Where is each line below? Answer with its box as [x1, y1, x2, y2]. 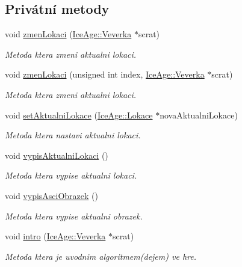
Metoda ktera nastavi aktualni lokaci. [5, 129, 141, 141]
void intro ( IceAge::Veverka [5, 230, 106, 242]
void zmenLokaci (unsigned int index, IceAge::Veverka [5, 68, 205, 81]
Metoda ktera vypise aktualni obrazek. [5, 209, 143, 222]
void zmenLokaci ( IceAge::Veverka [5, 28, 132, 40]
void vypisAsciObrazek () [5, 189, 98, 201]
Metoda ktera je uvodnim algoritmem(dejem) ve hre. [5, 250, 196, 262]
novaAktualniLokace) [160, 108, 238, 121]
